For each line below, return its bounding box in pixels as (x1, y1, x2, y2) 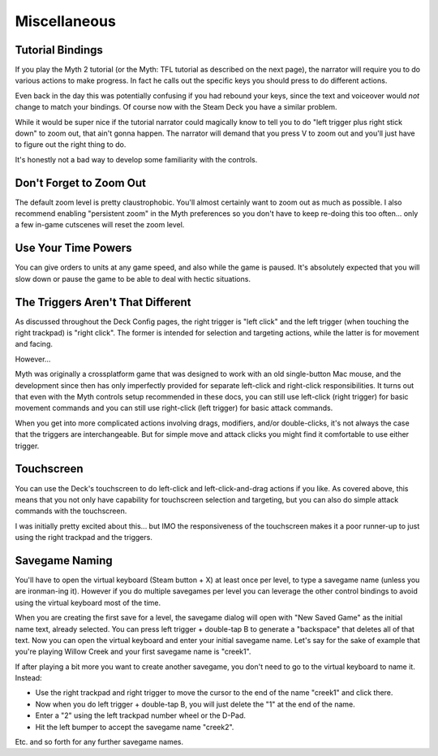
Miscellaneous (15, 12, 117, 30)
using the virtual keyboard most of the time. (15, 598, 161, 607)
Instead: (15, 673, 42, 683)
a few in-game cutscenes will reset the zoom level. (15, 220, 185, 230)
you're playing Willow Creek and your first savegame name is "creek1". (15, 646, 251, 657)
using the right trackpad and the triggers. (15, 533, 153, 542)
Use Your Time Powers (15, 241, 132, 255)
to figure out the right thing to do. (15, 140, 127, 149)
